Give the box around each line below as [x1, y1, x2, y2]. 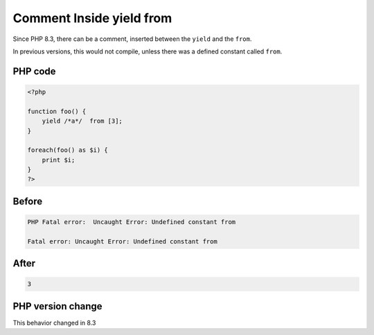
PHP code [12, 65, 56, 77]
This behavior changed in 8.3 [12, 318, 96, 327]
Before [12, 195, 43, 207]
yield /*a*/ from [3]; [42, 117, 123, 125]
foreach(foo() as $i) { [27, 146, 109, 154]
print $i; [42, 156, 75, 164]
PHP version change [12, 300, 103, 312]
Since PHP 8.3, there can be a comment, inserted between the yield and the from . [12, 35, 252, 43]
